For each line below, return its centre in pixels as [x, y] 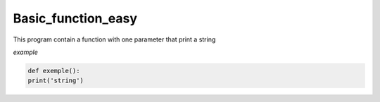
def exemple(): [54, 71]
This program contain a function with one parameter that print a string [114, 39]
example [25, 52]
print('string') [56, 81]
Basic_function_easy [75, 18]
